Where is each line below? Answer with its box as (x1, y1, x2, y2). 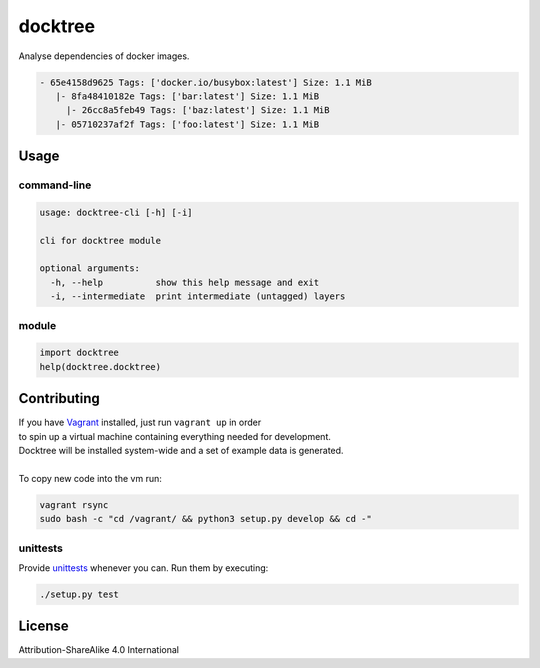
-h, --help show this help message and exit (50, 276, 320, 288)
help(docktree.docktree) (39, 361, 162, 372)
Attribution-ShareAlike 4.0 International (18, 644, 180, 656)
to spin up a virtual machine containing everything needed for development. (18, 430, 332, 442)
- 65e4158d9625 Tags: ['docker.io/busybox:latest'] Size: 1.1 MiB (39, 76, 372, 88)
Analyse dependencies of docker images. (18, 50, 190, 62)
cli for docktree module (39, 235, 162, 246)
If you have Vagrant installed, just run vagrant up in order (18, 416, 262, 429)
